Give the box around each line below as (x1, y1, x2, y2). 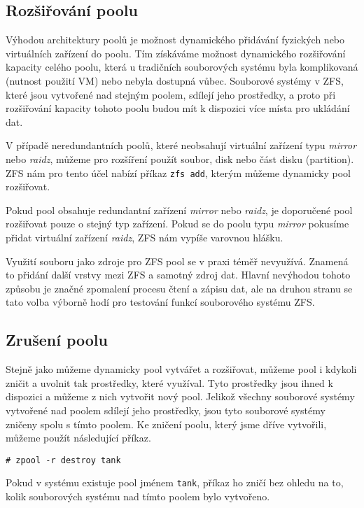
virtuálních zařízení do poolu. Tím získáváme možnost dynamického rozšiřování (6, 45, 346, 60)
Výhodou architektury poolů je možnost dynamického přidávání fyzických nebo (6, 32, 345, 47)
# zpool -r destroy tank (6, 455, 121, 465)
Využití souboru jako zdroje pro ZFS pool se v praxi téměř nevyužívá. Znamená (6, 253, 349, 268)
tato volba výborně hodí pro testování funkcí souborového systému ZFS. (6, 295, 315, 309)
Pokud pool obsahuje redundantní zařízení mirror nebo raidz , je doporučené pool (6, 202, 353, 217)
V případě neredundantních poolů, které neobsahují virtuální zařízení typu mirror (6, 138, 357, 153)
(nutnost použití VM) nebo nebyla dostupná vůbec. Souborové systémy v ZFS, (6, 73, 344, 87)
